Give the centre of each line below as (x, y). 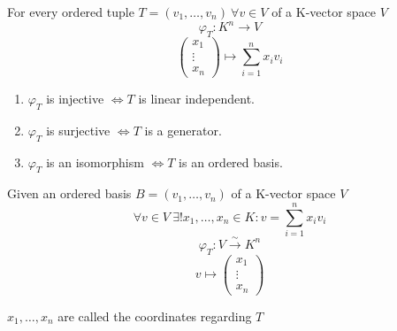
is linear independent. (196, 98)
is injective (75, 98)
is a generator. (183, 130)
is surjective (78, 130)
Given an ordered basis (69, 193)
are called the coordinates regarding (155, 316)
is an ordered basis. (231, 162)
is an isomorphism (95, 162)
